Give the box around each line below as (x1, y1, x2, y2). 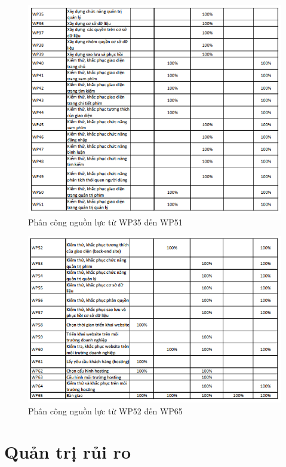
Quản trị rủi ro (4, 439, 131, 464)
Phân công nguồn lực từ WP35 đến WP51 (28, 215, 183, 228)
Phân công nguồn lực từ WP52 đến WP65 (28, 404, 183, 417)
